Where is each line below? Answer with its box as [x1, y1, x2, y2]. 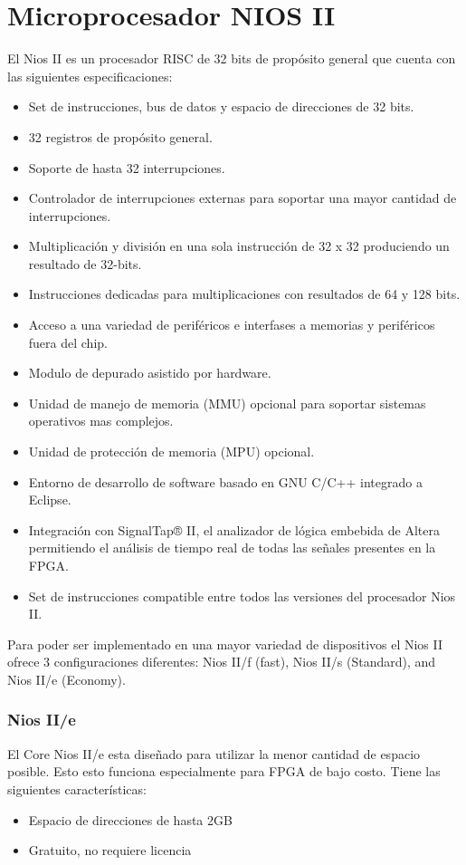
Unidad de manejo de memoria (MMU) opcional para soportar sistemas [28, 393, 426, 412]
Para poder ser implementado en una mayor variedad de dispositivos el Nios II [7, 634, 443, 653]
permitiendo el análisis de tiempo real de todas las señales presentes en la [28, 538, 436, 557]
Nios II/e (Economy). [7, 669, 126, 688]
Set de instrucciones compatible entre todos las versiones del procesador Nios [28, 586, 456, 605]
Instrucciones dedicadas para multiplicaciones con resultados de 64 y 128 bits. [28, 284, 461, 303]
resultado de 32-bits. [28, 254, 142, 273]
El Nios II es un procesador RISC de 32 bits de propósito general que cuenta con [7, 49, 456, 68]
